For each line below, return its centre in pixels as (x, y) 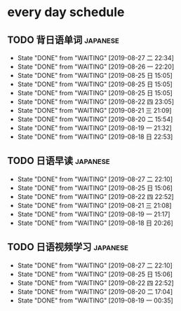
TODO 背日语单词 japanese (63, 40)
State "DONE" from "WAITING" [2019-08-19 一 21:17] (94, 214)
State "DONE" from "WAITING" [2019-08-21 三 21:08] (94, 205)
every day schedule (66, 12)
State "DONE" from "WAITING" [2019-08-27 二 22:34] (95, 58)
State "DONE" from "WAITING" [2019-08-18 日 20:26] (95, 223)
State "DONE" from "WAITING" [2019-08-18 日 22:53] (95, 137)
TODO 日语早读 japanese (59, 161)
